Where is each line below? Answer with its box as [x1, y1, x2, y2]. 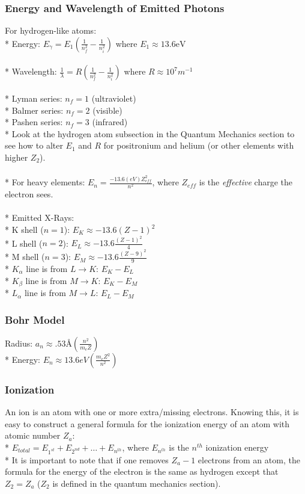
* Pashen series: [5, 116, 63, 128]
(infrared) [92, 116, 128, 128]
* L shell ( [5, 236, 43, 249]
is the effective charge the [199, 176, 293, 188]
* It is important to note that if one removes [5, 453, 169, 466]
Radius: [5, 336, 33, 349]
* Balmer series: [5, 103, 64, 116]
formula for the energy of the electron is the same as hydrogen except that [5, 465, 279, 478]
